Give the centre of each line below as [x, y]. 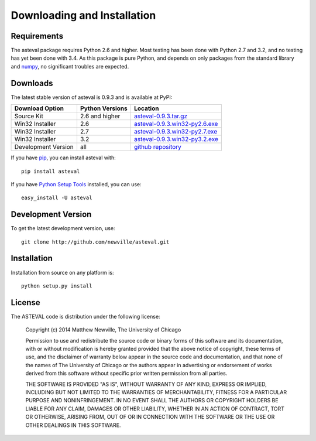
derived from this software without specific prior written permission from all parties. [126, 373]
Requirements [37, 36]
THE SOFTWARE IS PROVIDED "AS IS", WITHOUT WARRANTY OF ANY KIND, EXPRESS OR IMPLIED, [146, 384]
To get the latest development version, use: [63, 228]
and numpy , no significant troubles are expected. [70, 66]
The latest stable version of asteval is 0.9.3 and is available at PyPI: [92, 97]
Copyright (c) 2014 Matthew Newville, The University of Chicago [103, 330]
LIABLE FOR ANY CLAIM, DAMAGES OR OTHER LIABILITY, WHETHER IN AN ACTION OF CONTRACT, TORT [155, 408]
